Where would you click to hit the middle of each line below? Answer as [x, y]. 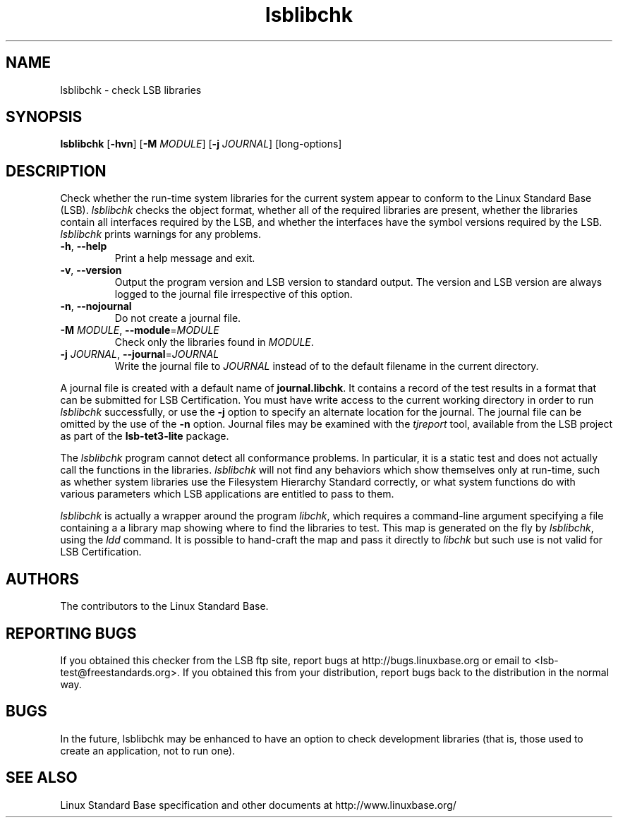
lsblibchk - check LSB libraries [131, 90]
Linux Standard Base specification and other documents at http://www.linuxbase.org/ [258, 805]
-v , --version [91, 270]
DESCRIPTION [56, 171]
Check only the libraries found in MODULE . [214, 342]
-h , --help [84, 246]
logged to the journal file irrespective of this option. [234, 294]
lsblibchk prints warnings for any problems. [161, 234]
